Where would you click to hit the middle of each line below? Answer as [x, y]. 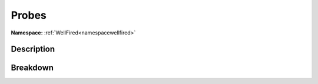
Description [33, 49]
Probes [29, 15]
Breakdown [32, 68]
